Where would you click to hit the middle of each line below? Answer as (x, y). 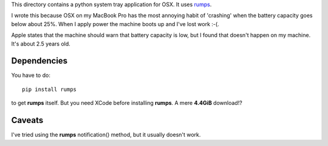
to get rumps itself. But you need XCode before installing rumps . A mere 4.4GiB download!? (127, 103)
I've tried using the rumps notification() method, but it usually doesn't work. (106, 135)
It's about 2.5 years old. (41, 44)
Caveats (27, 120)
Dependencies (39, 61)
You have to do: (31, 75)
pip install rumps (50, 89)
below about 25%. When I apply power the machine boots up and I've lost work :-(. (115, 24)
